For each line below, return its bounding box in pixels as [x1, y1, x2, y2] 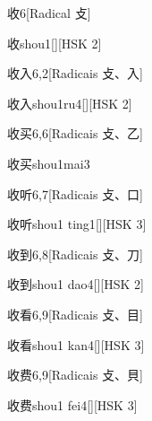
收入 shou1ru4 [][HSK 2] [7, 93, 132, 112]
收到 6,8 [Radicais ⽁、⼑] [7, 244, 143, 263]
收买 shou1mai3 [7, 153, 90, 172]
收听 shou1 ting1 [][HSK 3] [7, 215, 147, 233]
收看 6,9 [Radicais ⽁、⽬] [7, 304, 143, 323]
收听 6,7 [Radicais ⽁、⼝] [7, 184, 143, 203]
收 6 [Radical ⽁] [7, 4, 91, 22]
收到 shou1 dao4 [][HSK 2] [7, 275, 144, 294]
